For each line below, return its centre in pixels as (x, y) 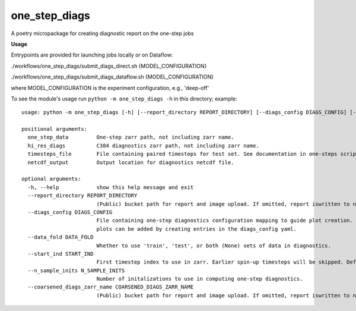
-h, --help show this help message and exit (111, 187)
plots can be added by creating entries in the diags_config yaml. (196, 229)
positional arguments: (55, 129)
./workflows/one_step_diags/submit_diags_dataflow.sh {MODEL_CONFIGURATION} (112, 77)
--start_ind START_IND (61, 254)
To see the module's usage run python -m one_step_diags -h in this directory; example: (124, 99)
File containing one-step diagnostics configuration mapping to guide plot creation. (225, 221)
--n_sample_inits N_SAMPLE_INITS (76, 270)
